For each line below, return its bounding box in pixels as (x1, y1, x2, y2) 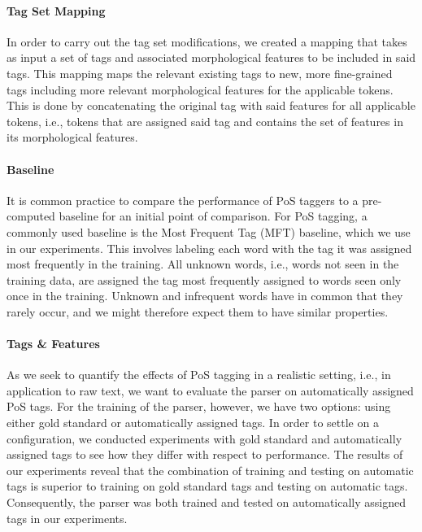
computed (7, 207, 55, 225)
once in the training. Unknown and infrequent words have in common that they (7, 287, 403, 304)
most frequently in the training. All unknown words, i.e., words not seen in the (7, 255, 399, 273)
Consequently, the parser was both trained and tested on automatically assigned (7, 494, 406, 511)
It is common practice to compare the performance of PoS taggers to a (7, 191, 359, 208)
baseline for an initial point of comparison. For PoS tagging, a (59, 207, 368, 225)
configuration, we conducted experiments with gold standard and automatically (7, 430, 402, 447)
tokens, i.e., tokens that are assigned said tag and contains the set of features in (7, 112, 403, 129)
